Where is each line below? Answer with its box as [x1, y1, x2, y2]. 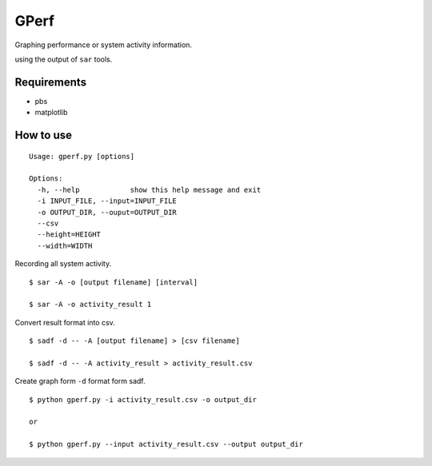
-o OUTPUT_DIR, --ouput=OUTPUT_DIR [37, 208, 178, 217]
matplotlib [34, 108, 68, 117]
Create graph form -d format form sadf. [14, 376, 146, 386]
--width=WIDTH [37, 241, 93, 250]
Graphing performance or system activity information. [14, 40, 192, 50]
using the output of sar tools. [14, 54, 113, 64]
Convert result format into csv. [14, 317, 115, 327]
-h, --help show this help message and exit [37, 185, 262, 194]
